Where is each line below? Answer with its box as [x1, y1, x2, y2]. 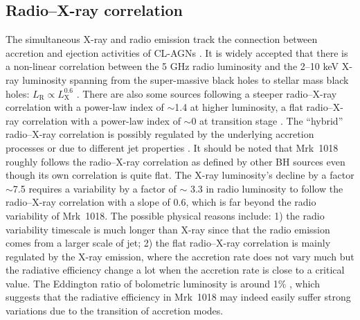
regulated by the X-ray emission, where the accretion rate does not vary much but [6, 249, 354, 263]
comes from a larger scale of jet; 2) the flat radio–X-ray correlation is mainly [6, 235, 331, 250]
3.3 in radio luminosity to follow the [190, 181, 343, 195]
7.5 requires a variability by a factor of [12, 181, 177, 195]
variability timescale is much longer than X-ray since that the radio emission [6, 222, 330, 236]
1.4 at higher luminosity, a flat [174, 100, 303, 114]
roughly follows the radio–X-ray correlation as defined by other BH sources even [6, 154, 345, 168]
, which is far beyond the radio [186, 195, 316, 209]
